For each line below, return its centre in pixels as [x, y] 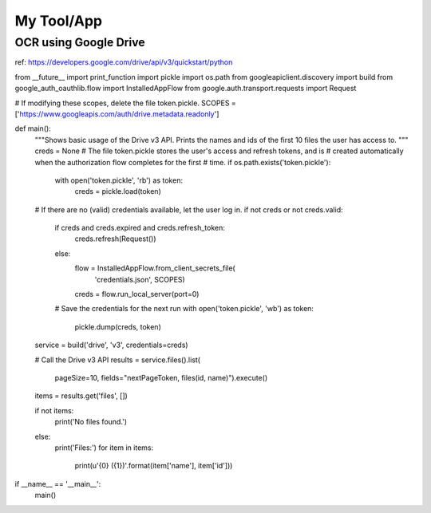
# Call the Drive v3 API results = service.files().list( [118, 360]
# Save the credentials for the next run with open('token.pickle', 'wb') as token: [184, 309]
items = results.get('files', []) [81, 396]
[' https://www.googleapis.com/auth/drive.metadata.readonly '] [117, 114]
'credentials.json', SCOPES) [140, 279]
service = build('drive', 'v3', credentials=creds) [111, 345]
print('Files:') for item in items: [104, 448]
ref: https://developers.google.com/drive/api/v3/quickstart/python [124, 62]
